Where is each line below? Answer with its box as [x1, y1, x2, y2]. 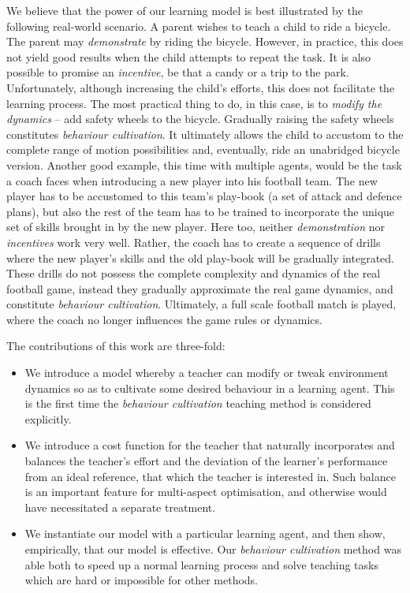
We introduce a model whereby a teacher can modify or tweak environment [24, 364, 389, 381]
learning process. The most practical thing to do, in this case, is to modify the [6, 95, 382, 111]
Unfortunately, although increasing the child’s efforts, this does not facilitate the [6, 79, 395, 95]
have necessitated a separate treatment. [24, 498, 216, 515]
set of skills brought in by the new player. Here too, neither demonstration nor [6, 218, 385, 235]
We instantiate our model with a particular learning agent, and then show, [24, 525, 386, 542]
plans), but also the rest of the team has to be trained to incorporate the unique [6, 203, 395, 219]
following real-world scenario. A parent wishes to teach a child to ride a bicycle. [6, 17, 391, 34]
